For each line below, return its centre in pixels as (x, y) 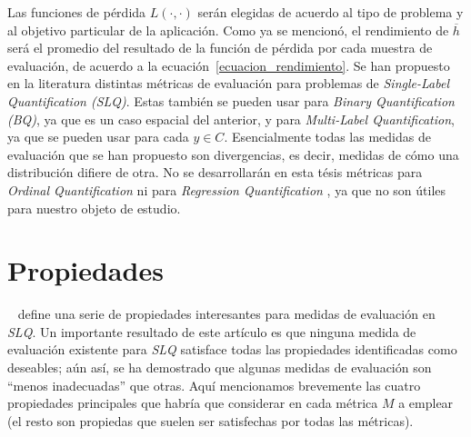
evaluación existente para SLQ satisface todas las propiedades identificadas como (232, 349)
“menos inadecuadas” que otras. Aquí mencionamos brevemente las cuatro (214, 385)
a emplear (426, 403)
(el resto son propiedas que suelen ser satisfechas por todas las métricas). (210, 420)
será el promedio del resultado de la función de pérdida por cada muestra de (220, 48)
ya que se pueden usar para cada (98, 137)
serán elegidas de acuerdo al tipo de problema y (331, 12)
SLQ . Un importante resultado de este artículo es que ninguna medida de (212, 331)
